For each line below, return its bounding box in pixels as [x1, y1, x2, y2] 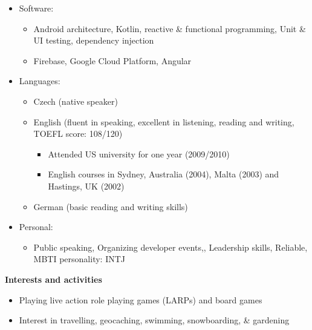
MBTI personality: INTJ [33, 252, 125, 265]
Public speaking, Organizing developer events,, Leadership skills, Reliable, [33, 240, 308, 253]
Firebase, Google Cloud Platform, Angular [33, 54, 192, 67]
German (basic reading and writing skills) [33, 200, 188, 213]
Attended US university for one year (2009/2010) [48, 147, 230, 160]
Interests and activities [5, 272, 102, 285]
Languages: [19, 74, 60, 87]
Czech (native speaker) [33, 94, 118, 107]
